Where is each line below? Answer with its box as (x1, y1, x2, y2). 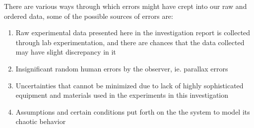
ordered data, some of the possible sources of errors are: (4, 10, 173, 21)
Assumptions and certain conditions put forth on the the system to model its (15, 106, 250, 117)
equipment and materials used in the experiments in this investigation (15, 90, 229, 100)
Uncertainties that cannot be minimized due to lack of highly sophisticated (15, 80, 244, 90)
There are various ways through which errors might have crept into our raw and (4, 1, 247, 11)
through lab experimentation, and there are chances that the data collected (15, 37, 245, 47)
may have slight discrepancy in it (15, 47, 116, 57)
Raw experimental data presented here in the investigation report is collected (15, 27, 251, 38)
